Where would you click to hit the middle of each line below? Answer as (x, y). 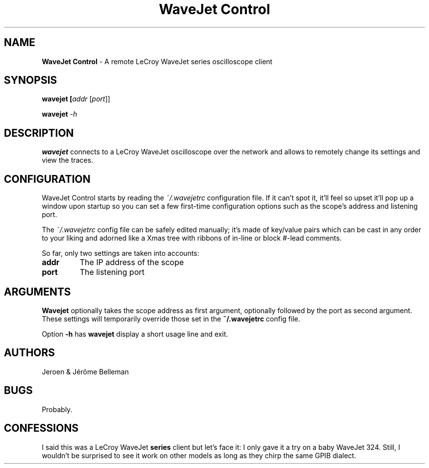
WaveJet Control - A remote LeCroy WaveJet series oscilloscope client (157, 61)
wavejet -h (60, 114)
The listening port (112, 272)
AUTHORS (30, 353)
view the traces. (68, 160)
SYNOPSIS (31, 80)
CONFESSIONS (41, 428)
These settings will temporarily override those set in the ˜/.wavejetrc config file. (171, 319)
